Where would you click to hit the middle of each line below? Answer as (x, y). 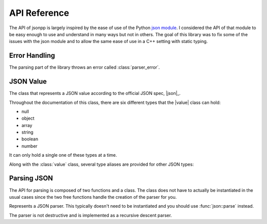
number (29, 146)
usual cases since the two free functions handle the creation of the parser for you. (93, 197)
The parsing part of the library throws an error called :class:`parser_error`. (85, 67)
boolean (30, 139)
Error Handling (32, 56)
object (28, 118)
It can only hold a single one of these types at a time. (63, 155)
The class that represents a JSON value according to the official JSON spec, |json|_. (95, 93)
